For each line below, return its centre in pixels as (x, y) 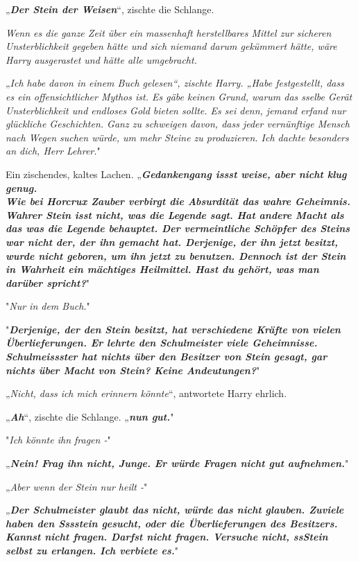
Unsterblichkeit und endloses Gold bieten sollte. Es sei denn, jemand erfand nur (176, 110)
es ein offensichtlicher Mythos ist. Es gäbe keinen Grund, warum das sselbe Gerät (179, 96)
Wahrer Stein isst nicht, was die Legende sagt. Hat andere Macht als (175, 214)
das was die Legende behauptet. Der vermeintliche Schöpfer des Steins (178, 228)
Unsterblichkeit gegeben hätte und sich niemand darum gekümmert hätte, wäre (171, 46)
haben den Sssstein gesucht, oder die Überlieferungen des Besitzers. (172, 523)
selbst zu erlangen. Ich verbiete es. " (92, 550)
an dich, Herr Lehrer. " (53, 151)
